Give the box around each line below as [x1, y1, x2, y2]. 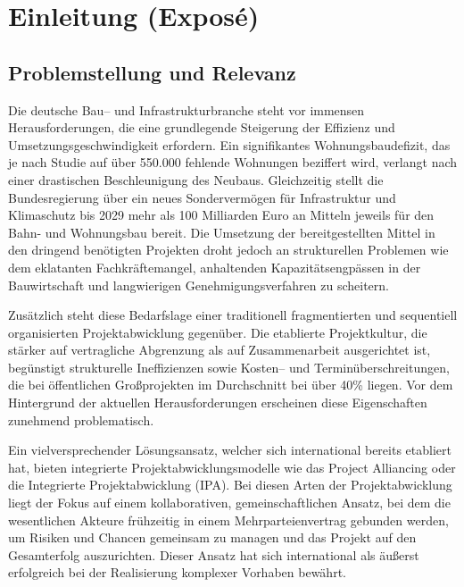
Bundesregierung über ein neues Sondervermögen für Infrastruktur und [8, 188, 396, 206]
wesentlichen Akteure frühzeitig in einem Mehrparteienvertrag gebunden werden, [8, 510, 449, 529]
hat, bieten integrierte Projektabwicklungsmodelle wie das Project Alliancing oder [8, 457, 456, 476]
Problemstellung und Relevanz [8, 58, 296, 86]
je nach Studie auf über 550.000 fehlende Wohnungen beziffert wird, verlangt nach [8, 153, 458, 172]
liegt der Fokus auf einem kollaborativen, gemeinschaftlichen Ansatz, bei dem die [8, 493, 451, 512]
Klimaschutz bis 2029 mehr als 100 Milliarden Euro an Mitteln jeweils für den [8, 205, 435, 224]
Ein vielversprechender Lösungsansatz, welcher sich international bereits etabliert [8, 440, 452, 459]
